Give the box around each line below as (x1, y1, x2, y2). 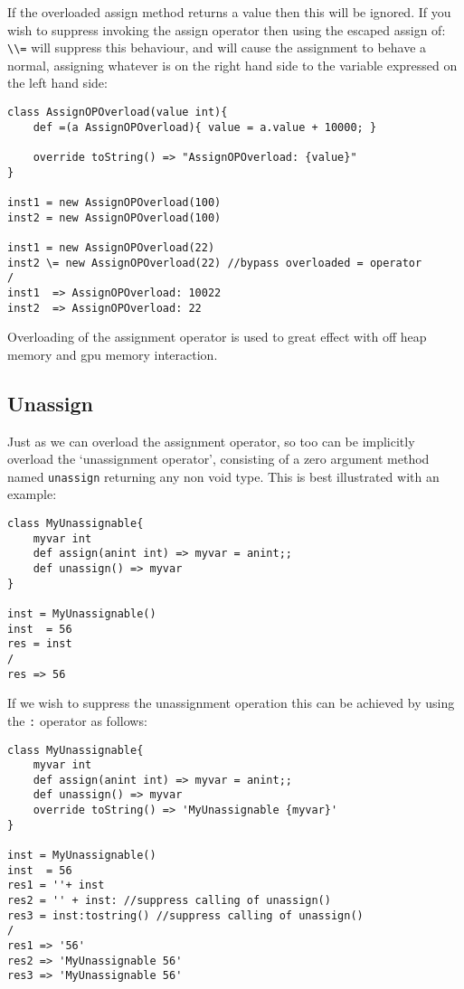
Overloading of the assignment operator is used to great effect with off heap (7, 327, 427, 346)
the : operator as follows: (7, 711, 147, 730)
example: (7, 485, 57, 504)
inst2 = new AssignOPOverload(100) (7, 211, 222, 224)
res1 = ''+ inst (7, 879, 105, 892)
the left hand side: (7, 73, 108, 92)
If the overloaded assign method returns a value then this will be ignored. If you (7, 3, 451, 21)
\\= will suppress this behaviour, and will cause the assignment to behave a (7, 38, 427, 57)
